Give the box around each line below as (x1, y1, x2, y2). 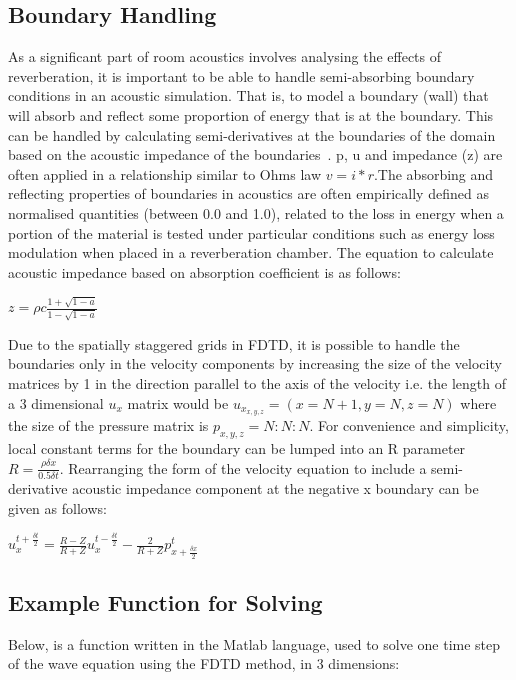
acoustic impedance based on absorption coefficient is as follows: (8, 261, 401, 282)
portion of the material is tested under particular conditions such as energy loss (8, 222, 495, 243)
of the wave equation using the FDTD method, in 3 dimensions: (8, 653, 400, 674)
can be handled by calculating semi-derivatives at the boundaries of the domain (8, 124, 496, 145)
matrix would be (127, 392, 229, 413)
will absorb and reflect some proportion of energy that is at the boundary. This (8, 104, 494, 125)
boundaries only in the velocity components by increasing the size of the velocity (8, 353, 502, 374)
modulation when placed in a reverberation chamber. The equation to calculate (8, 242, 494, 263)
